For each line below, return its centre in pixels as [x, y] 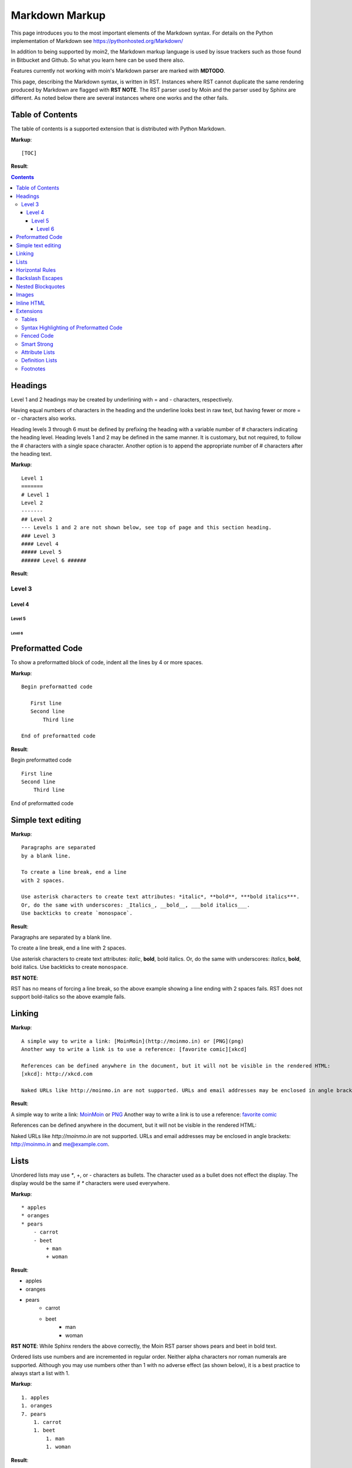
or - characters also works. [43, 418]
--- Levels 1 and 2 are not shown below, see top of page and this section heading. [147, 528]
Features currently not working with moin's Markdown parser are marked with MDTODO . [118, 71]
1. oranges [37, 1406]
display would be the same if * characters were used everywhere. [90, 1183]
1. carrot [47, 1422]
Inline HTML [31, 303]
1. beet [44, 1430]
